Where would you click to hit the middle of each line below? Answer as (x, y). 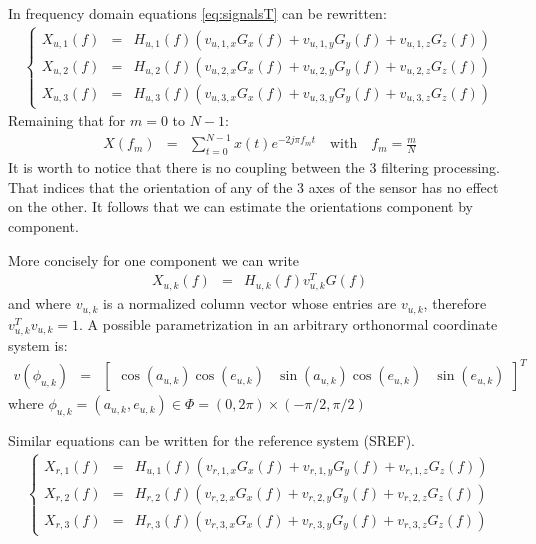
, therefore (455, 303)
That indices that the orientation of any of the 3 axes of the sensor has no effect (253, 186)
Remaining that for (67, 120)
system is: (38, 344)
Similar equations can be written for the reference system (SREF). (212, 439)
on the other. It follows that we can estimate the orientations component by (240, 206)
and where (40, 303)
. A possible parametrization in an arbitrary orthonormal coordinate (288, 323)
